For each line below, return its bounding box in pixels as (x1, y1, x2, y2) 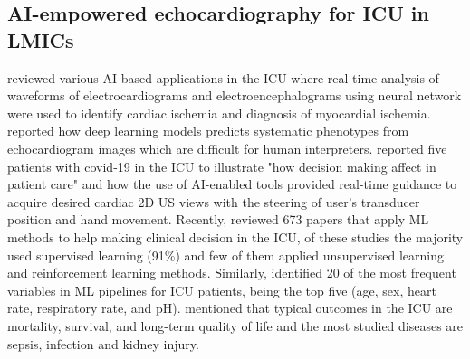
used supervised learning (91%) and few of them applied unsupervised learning (7, 245, 445, 264)
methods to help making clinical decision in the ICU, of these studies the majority (7, 227, 464, 246)
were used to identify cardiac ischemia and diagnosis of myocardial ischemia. (7, 103, 431, 122)
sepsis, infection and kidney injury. (7, 334, 199, 353)
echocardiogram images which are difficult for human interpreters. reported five (7, 138, 447, 157)
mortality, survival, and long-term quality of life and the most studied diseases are (7, 316, 464, 335)
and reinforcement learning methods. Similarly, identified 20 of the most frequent (7, 263, 456, 282)
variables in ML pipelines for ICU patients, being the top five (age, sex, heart (7, 280, 436, 299)
